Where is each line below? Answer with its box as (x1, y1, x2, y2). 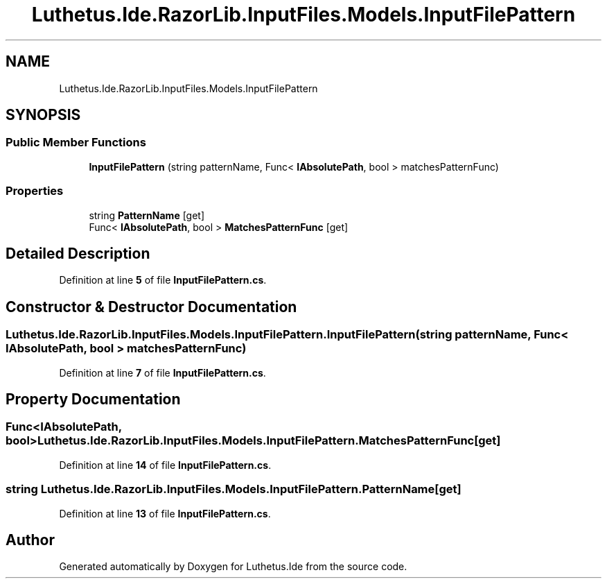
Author (6, 531, 55, 549)
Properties (6, 184, 64, 198)
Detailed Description (6, 244, 150, 262)
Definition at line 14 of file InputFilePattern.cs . (59, 458, 272, 471)
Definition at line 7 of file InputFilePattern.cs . (59, 366, 266, 379)
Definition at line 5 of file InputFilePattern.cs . (59, 274, 267, 286)
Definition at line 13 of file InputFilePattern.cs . (59, 507, 271, 519)
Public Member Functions (6, 135, 146, 150)
